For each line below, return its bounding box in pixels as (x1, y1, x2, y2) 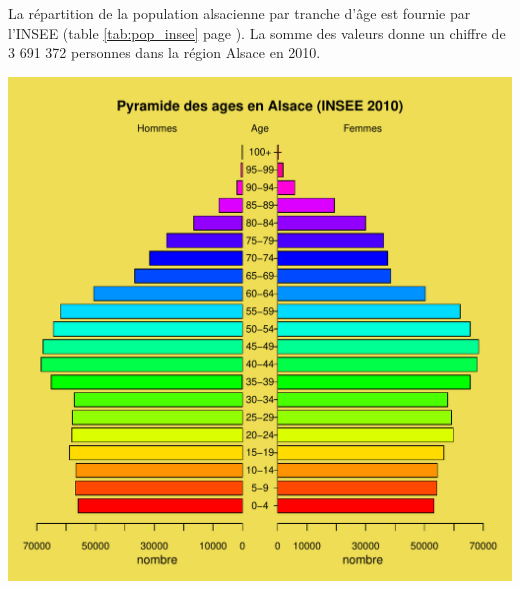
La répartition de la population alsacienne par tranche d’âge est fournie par (8, 3, 471, 23)
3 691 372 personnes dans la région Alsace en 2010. (8, 42, 321, 63)
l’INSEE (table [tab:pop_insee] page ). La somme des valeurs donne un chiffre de (8, 22, 506, 43)
